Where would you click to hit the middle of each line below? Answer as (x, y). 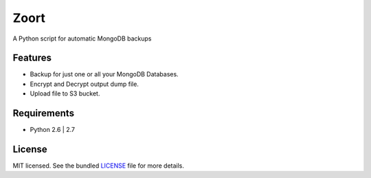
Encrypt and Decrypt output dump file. (84, 84)
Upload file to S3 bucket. (65, 93)
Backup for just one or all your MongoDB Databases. (104, 74)
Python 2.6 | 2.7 (53, 130)
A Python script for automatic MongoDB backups (82, 38)
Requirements (44, 113)
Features (32, 58)
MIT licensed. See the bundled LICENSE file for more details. (99, 166)
